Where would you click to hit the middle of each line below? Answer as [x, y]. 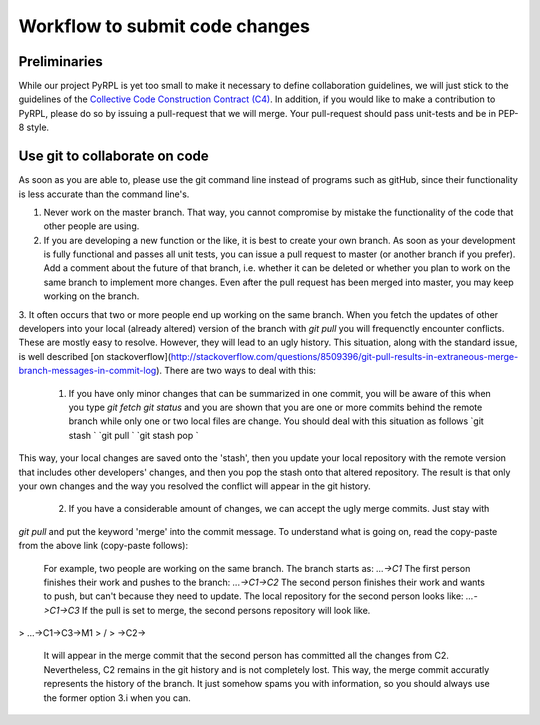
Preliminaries [61, 61]
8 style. [34, 127]
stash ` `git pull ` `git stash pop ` [133, 435]
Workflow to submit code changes [164, 26]
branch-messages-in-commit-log [87, 371]
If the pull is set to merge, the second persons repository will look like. [226, 610]
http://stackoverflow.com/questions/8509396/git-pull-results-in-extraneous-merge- [344, 356]
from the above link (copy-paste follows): [103, 546]
